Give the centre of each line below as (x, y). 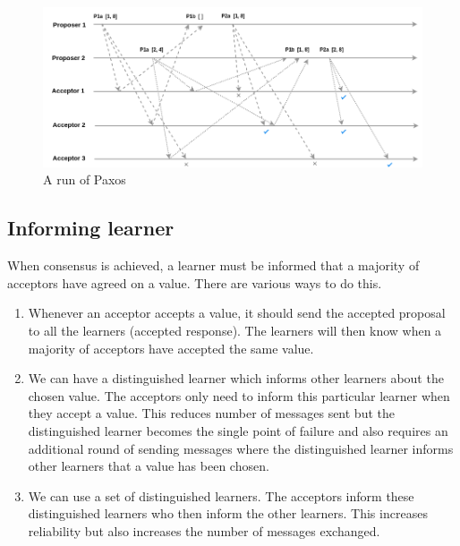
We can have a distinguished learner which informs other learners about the (236, 378)
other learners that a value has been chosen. (149, 466)
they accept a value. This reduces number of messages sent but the (211, 413)
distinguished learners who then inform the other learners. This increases (228, 513)
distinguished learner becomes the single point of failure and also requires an (238, 431)
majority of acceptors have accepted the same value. (171, 348)
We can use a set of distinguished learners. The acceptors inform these (221, 495)
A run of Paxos (85, 179)
